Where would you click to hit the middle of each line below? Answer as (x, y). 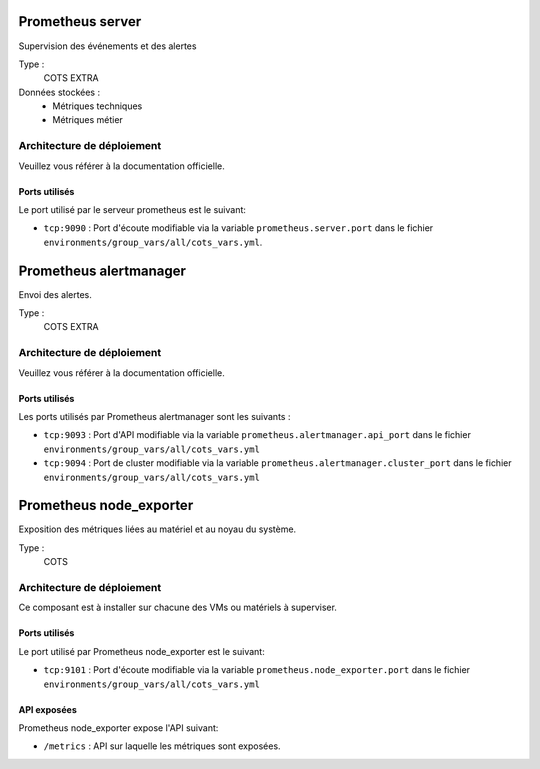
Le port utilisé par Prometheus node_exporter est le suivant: (141, 651)
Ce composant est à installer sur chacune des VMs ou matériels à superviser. (177, 607)
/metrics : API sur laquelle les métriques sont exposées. (162, 746)
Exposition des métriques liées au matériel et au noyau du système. (157, 529)
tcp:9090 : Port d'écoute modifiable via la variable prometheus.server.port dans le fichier (238, 228)
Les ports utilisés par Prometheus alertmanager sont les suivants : (154, 416)
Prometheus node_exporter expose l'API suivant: (118, 727)
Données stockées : (59, 92)
